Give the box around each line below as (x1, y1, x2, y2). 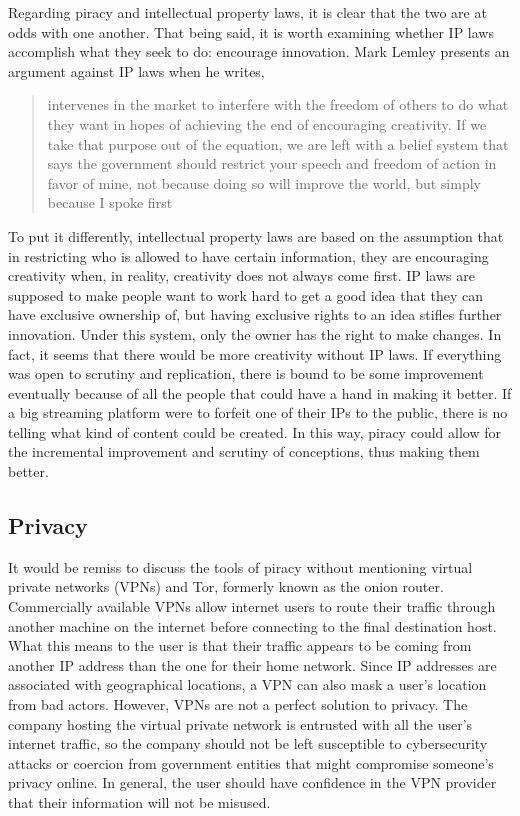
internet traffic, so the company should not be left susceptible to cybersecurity (8, 733, 488, 754)
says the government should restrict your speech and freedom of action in (47, 153, 497, 174)
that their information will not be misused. (8, 791, 271, 812)
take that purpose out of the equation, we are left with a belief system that (47, 133, 509, 154)
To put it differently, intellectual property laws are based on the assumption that (8, 225, 504, 246)
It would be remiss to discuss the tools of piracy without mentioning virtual (8, 556, 473, 577)
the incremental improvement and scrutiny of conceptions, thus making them (8, 441, 480, 462)
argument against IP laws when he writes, (8, 60, 265, 81)
